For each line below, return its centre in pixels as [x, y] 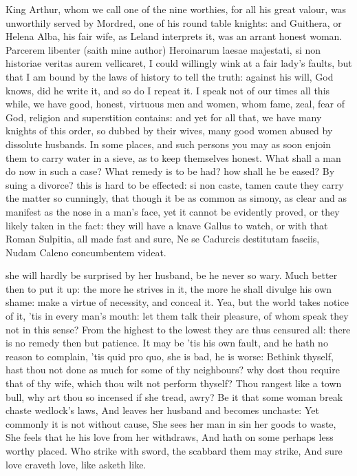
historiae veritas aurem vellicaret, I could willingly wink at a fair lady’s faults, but [179, 63]
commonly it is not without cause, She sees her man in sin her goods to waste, [171, 423]
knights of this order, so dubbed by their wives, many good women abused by [169, 131]
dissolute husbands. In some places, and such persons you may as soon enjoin [168, 144]
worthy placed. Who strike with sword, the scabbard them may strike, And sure [174, 451]
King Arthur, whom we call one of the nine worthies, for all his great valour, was [176, 9]
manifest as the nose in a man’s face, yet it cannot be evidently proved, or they [173, 211]
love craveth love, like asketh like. [76, 464]
